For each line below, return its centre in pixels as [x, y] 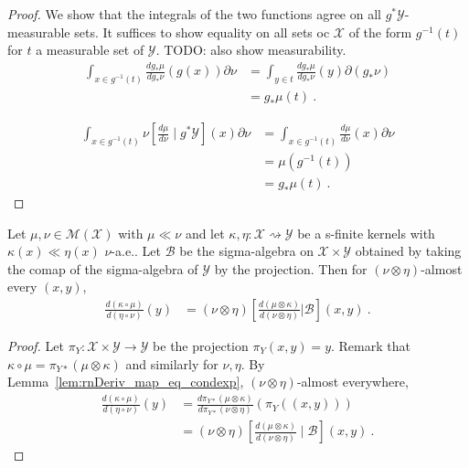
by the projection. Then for [291, 268]
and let [205, 233]
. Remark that [371, 345]
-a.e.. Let [136, 251]
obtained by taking [408, 251]
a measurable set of [90, 50]
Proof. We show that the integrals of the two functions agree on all [194, 14]
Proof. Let [36, 345]
